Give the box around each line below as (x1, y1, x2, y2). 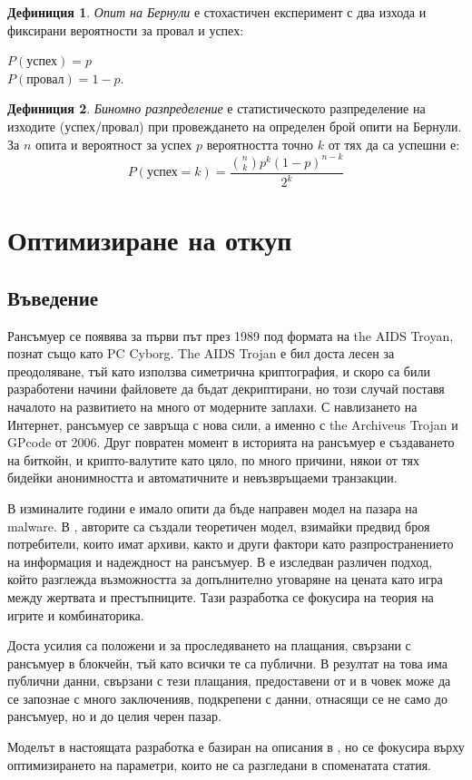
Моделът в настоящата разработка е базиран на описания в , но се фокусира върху (7, 737, 465, 756)
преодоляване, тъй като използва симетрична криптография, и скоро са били (7, 361, 430, 380)
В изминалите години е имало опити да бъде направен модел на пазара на (7, 498, 418, 517)
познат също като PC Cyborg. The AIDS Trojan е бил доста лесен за (7, 344, 395, 363)
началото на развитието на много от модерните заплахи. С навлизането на (7, 396, 418, 415)
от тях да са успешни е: (328, 134, 460, 153)
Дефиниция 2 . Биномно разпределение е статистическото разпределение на (7, 99, 426, 118)
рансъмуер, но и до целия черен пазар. (7, 707, 221, 726)
